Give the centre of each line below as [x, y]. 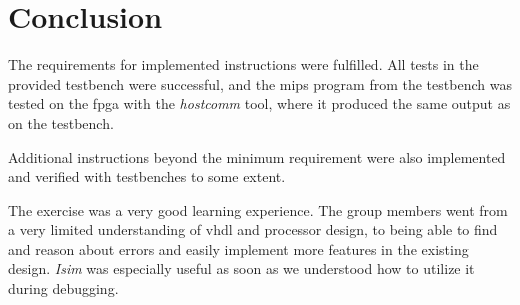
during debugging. [63, 288]
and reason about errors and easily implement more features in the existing [238, 248]
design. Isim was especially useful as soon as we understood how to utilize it [241, 268]
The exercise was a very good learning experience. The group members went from [258, 209]
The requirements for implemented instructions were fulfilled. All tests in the [243, 64]
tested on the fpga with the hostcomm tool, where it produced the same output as [259, 103]
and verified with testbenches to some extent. [147, 176]
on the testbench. [61, 122]
